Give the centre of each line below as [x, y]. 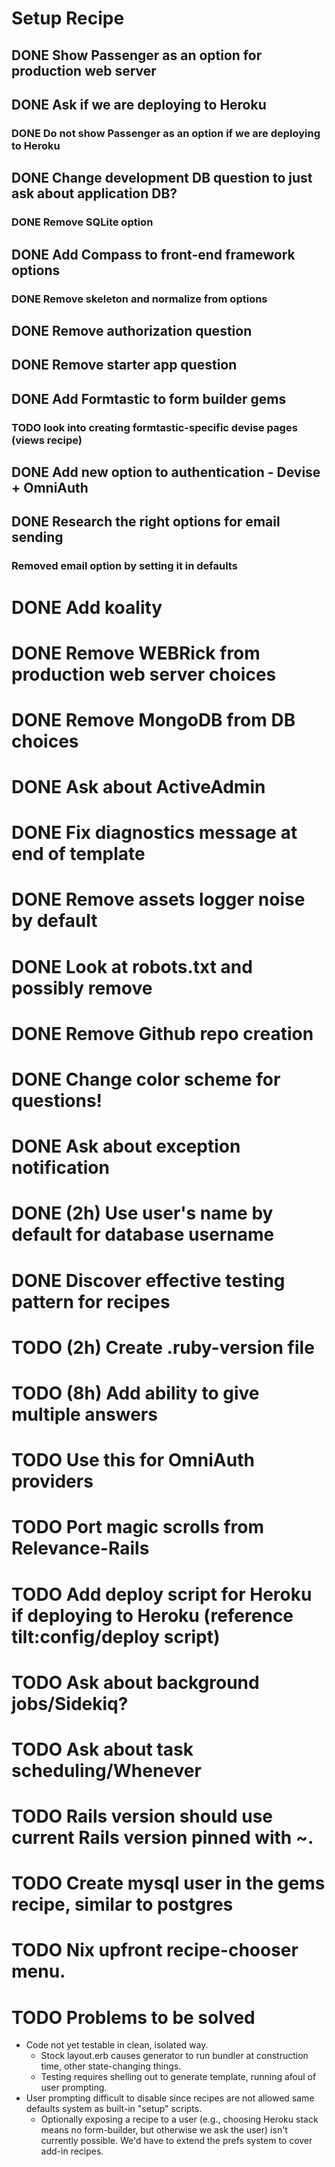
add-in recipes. [72, 2151]
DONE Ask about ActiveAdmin [138, 787]
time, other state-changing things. [111, 2066]
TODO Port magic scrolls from [138, 1527]
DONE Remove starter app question [124, 365]
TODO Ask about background [135, 1682]
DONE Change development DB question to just [162, 178]
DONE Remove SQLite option [82, 222]
